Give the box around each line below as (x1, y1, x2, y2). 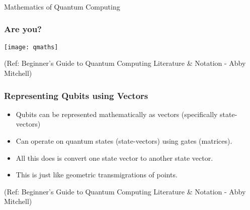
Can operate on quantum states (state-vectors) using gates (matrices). (16, 135, 232, 146)
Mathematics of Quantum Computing (4, 1, 120, 12)
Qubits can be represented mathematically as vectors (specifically (16, 109, 218, 119)
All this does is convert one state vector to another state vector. (16, 152, 213, 163)
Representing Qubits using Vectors (4, 89, 148, 101)
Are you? (4, 23, 42, 35)
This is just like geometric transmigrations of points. (16, 169, 178, 180)
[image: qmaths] (4, 43, 58, 51)
